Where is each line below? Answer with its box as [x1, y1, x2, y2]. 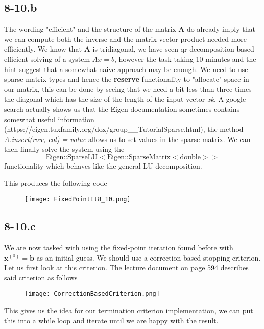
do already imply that [187, 24, 255, 34]
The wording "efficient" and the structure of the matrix [4, 24, 176, 34]
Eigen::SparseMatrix [107, 153, 171, 161]
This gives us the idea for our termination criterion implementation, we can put [4, 305, 253, 315]
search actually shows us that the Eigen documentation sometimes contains [4, 103, 240, 114]
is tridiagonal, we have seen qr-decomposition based [92, 43, 254, 54]
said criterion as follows [4, 272, 78, 283]
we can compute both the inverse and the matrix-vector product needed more [4, 33, 247, 44]
